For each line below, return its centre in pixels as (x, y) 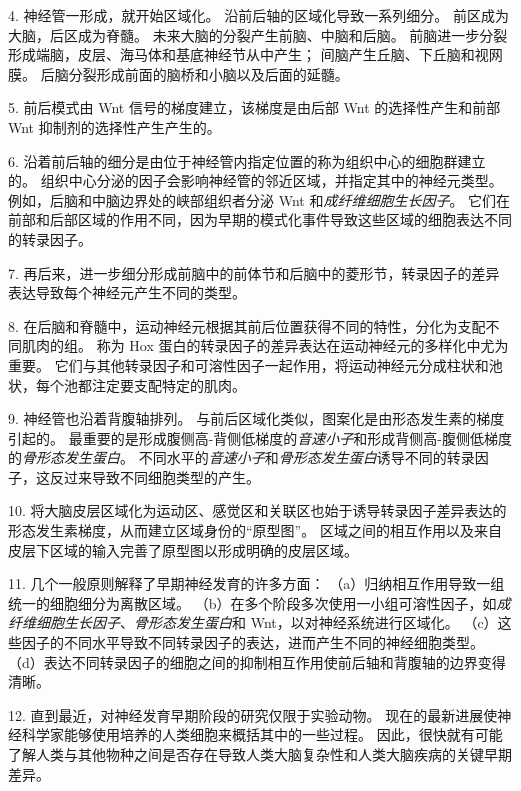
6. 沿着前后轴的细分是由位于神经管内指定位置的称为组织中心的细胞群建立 (247, 160)
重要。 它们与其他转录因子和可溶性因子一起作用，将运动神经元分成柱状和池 (255, 364)
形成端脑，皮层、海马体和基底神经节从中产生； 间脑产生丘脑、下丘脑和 (241, 54)
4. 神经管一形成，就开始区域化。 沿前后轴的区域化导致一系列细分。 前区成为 (258, 15)
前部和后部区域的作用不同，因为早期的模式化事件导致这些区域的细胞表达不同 (260, 219)
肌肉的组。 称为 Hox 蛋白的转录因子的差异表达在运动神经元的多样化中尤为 (265, 345)
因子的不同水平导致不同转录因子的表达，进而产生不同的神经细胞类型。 (252, 642)
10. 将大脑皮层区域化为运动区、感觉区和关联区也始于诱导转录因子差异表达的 (257, 510)
